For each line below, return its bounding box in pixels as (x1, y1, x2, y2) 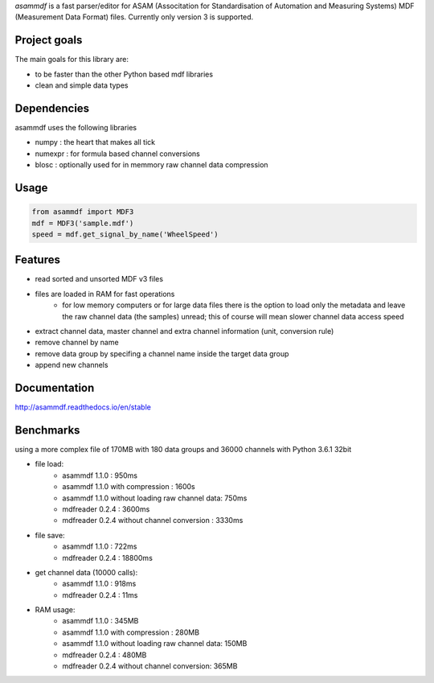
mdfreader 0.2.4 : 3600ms (62, 504, 150, 514)
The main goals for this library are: (14, 55, 129, 64)
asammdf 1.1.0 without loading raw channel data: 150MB (62, 639, 248, 648)
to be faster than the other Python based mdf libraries (35, 69, 213, 79)
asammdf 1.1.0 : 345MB (62, 616, 139, 626)
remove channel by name (35, 338, 120, 348)
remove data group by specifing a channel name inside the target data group (35, 348, 289, 358)
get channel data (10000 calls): (35, 567, 138, 577)
